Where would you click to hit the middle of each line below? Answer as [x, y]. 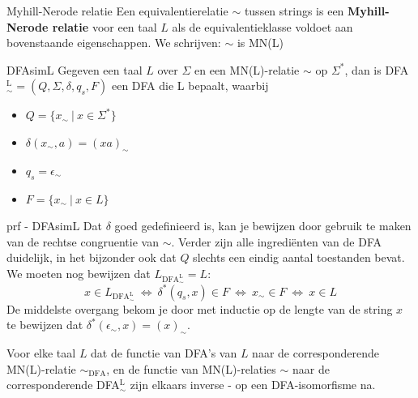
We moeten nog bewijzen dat [79, 273]
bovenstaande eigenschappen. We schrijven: [114, 43]
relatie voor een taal [104, 26]
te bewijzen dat [45, 325]
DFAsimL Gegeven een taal [75, 69]
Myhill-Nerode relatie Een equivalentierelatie [117, 11]
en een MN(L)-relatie [247, 69]
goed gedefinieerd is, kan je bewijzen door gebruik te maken [263, 226]
